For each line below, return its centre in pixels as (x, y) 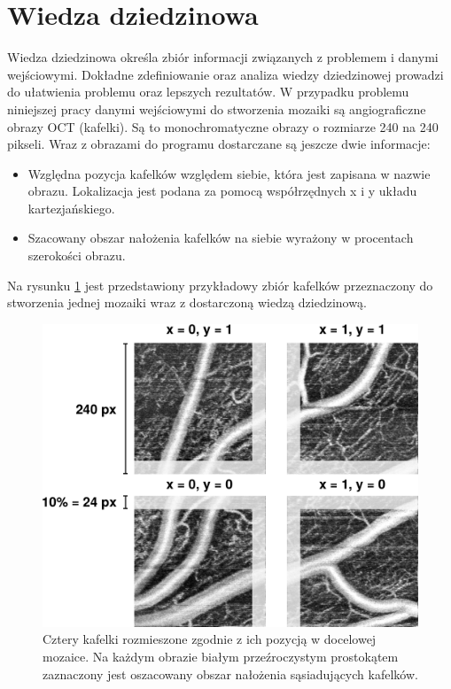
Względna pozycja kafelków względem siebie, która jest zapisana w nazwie (229, 173)
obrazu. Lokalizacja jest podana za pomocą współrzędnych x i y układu (222, 191)
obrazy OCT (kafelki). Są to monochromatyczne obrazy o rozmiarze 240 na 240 (223, 126)
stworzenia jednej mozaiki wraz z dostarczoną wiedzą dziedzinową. (187, 302)
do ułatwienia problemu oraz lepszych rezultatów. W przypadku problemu (208, 92)
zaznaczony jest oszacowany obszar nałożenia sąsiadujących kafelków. (230, 674)
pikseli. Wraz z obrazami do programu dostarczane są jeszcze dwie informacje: (219, 144)
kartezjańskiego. (71, 208)
